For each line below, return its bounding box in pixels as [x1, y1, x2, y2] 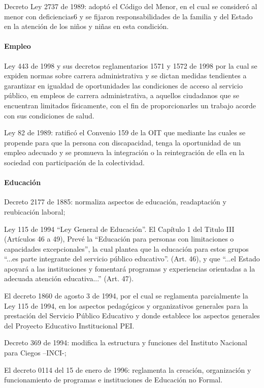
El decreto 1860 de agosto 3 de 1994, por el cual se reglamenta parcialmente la [4, 290, 248, 301]
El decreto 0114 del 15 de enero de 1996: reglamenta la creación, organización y [4, 364, 251, 375]
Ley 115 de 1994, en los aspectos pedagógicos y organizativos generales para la [4, 300, 248, 311]
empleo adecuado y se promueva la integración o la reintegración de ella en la [4, 147, 245, 158]
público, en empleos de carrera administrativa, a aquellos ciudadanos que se [4, 90, 239, 101]
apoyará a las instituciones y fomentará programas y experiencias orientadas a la [4, 263, 255, 274]
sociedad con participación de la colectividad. [4, 157, 145, 167]
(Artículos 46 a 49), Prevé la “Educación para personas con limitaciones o [4, 233, 234, 244]
